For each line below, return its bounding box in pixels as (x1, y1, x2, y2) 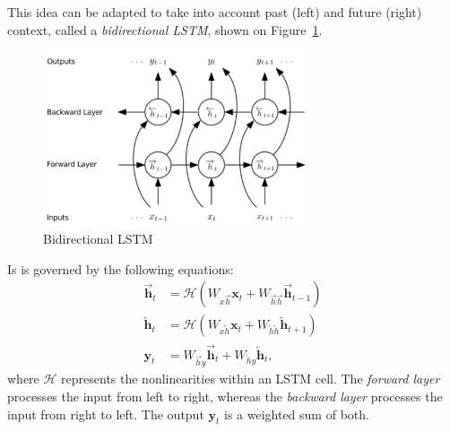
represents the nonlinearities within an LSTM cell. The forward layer (61, 369, 440, 388)
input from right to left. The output (7, 404, 204, 423)
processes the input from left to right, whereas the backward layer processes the (7, 386, 443, 405)
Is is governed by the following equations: (7, 259, 234, 278)
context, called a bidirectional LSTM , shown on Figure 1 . (7, 20, 323, 39)
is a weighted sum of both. (224, 404, 369, 423)
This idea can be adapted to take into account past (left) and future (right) (7, 3, 422, 21)
